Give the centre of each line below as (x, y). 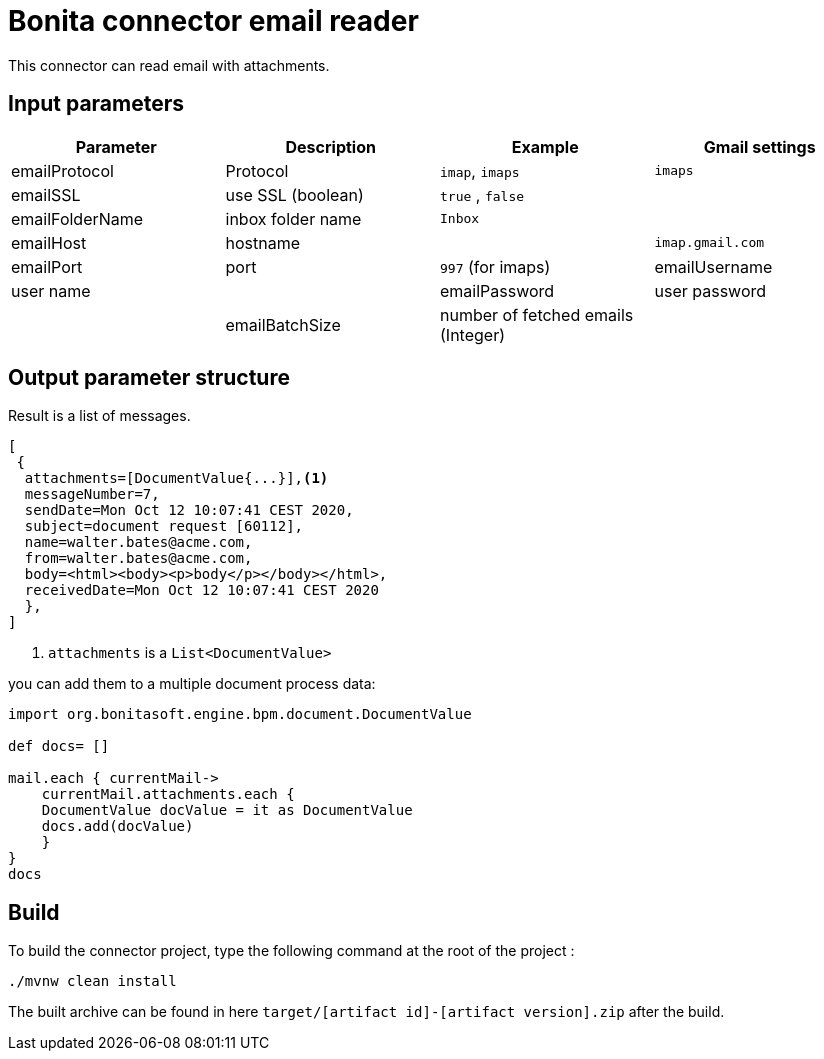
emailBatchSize (283, 324)
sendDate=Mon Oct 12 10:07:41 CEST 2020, (189, 510)
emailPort (47, 266)
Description (330, 146)
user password (710, 290)
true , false (482, 194)
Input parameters (96, 104)
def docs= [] (59, 746)
